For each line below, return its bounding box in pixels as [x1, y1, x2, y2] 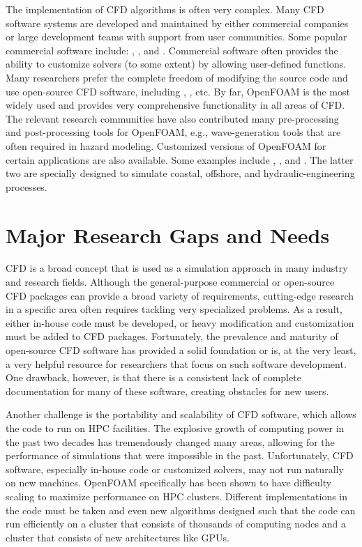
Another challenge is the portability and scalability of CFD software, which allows [6, 407, 356, 422]
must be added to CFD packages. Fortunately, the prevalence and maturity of [6, 329, 338, 344]
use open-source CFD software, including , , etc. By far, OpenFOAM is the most [6, 84, 350, 98]
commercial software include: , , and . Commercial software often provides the [6, 43, 338, 57]
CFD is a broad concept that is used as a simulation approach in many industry [6, 261, 348, 275]
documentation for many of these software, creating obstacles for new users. [6, 383, 329, 398]
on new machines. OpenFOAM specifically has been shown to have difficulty [6, 475, 332, 490]
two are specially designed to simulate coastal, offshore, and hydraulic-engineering [6, 166, 355, 180]
